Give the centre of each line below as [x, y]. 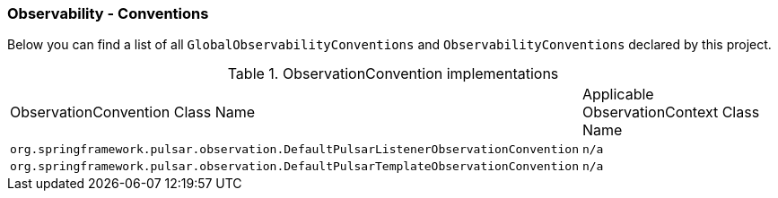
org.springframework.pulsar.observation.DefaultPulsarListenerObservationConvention [294, 150]
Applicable [618, 95]
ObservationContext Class [671, 112]
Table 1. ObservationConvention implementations [393, 74]
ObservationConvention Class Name [133, 112]
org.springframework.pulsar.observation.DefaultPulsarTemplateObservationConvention [294, 167]
